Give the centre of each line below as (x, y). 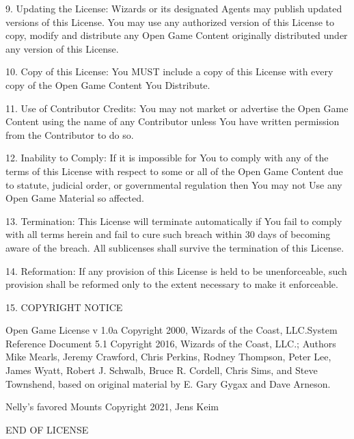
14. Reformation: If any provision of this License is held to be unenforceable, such (176, 270)
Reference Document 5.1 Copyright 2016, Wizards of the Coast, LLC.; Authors (171, 343)
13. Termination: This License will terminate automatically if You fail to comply (174, 221)
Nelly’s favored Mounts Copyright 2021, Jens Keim (112, 407)
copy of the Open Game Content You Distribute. (108, 84)
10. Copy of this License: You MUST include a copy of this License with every (169, 71)
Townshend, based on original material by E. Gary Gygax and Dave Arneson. (168, 383)
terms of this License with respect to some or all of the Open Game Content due (174, 171)
